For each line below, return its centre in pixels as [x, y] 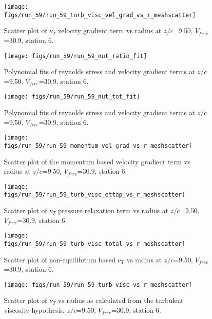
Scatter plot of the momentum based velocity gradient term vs [97, 161]
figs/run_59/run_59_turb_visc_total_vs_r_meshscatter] [95, 244]
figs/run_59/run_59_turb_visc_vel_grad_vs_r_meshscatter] [100, 15]
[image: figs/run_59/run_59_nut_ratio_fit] [76, 56]
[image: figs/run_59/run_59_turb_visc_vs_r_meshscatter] [98, 285]
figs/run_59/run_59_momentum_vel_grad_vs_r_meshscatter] [98, 146]
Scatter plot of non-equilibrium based [60, 259]
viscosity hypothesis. [34, 309]
